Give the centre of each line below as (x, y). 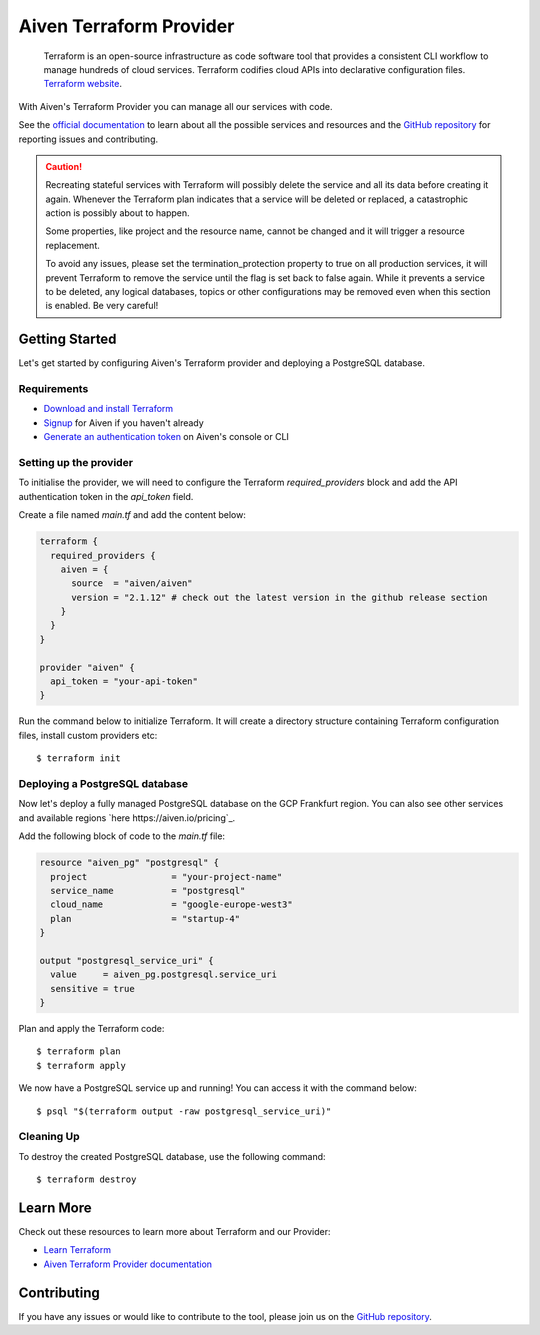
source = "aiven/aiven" (132, 583)
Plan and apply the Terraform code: (91, 1028)
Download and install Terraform (108, 409)
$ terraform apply (81, 1065)
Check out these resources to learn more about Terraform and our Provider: (174, 1231)
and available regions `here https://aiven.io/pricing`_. (127, 817)
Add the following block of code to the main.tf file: (121, 836)
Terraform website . (82, 84)
